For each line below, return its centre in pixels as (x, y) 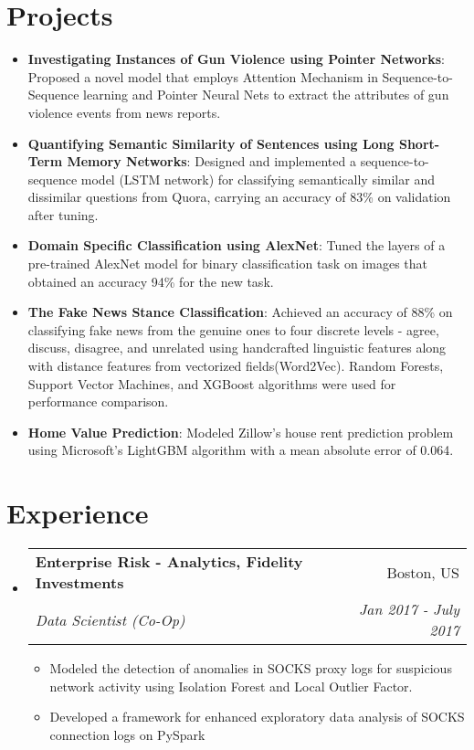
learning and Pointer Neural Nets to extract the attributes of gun (266, 95)
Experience (78, 513)
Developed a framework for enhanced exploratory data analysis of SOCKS (257, 717)
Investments (79, 583)
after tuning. (63, 214)
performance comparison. (98, 401)
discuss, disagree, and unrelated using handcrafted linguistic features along (237, 348)
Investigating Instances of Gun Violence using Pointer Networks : (236, 59)
